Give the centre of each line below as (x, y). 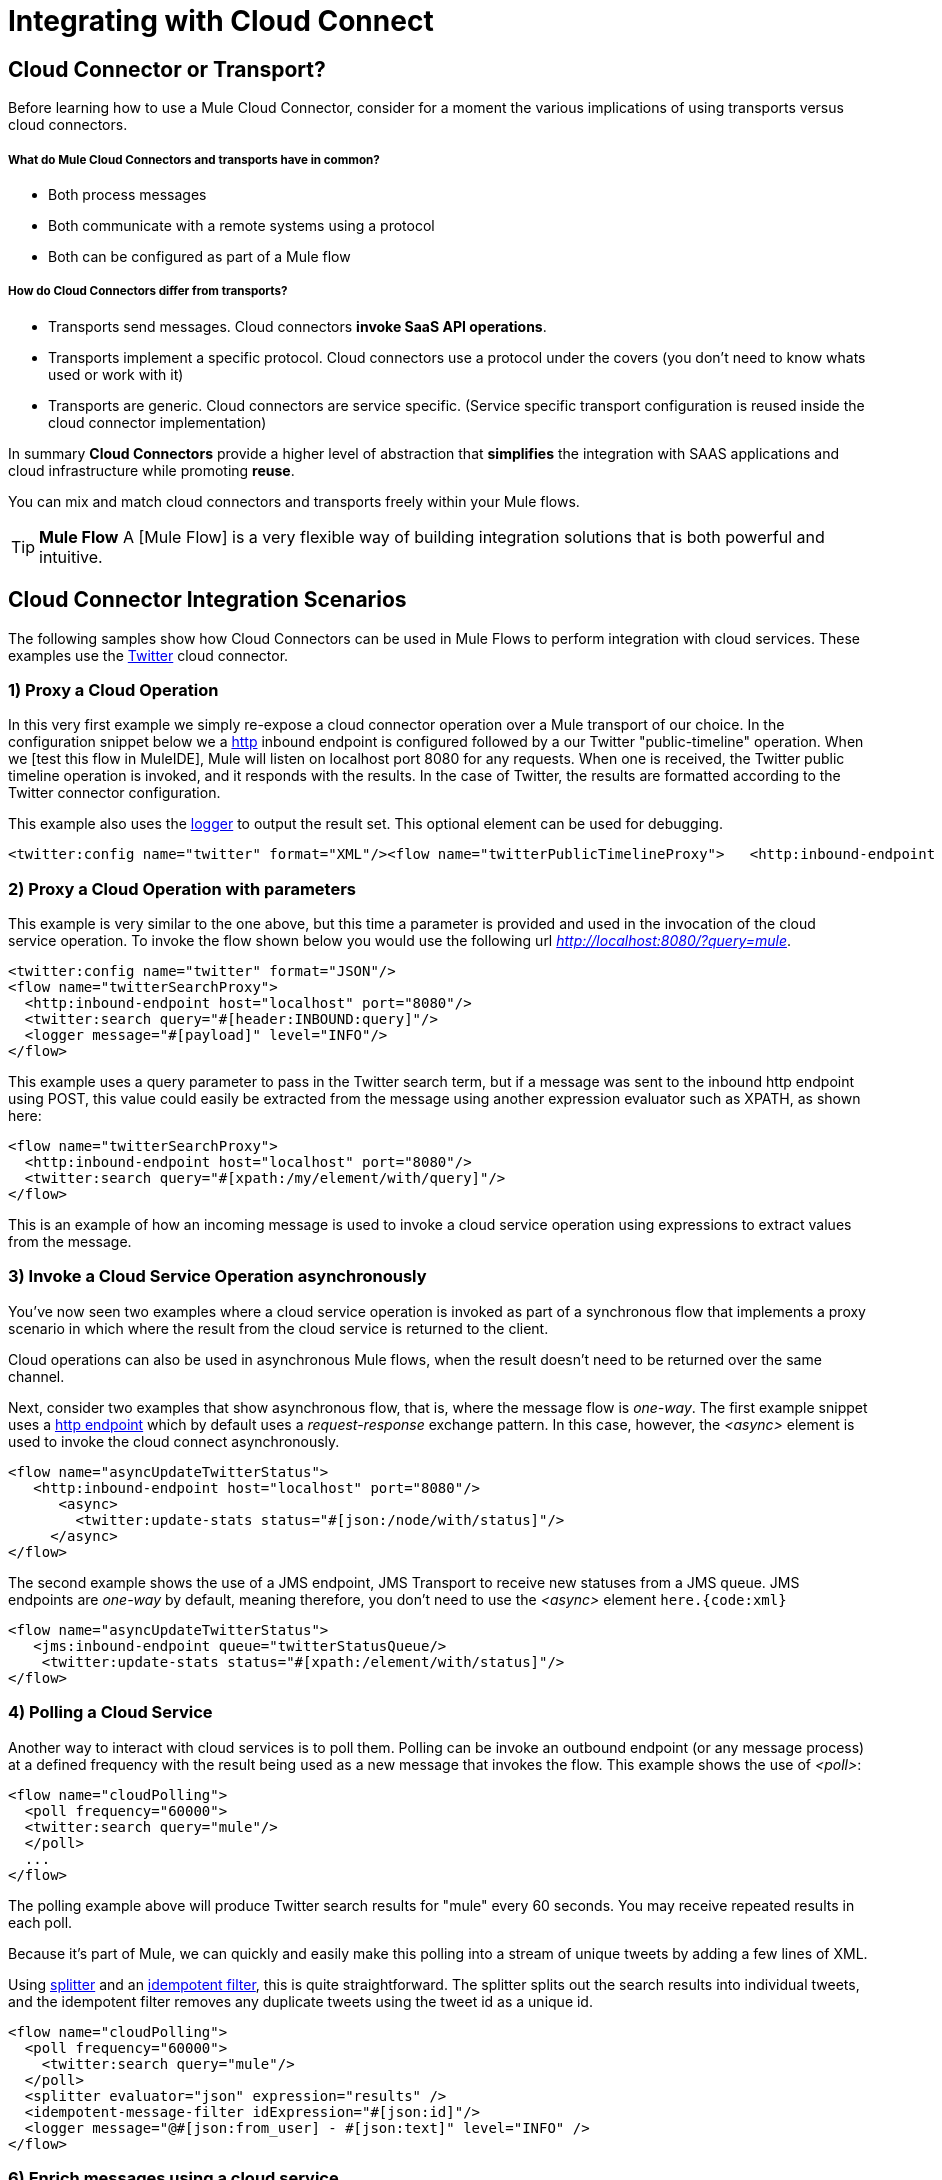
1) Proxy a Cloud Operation (113, 689)
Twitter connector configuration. (114, 793)
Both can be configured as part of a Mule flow (199, 256)
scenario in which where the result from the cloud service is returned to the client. (278, 1328)
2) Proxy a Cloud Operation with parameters (182, 888)
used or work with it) (116, 374)
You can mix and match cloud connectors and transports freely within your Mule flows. (294, 501)
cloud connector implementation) (157, 422)
